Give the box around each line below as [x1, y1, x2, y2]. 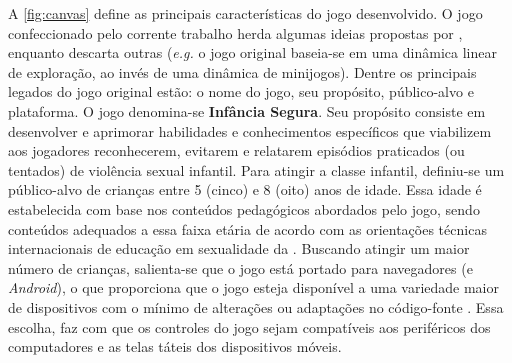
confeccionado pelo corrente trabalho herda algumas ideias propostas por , [8, 22, 463, 43]
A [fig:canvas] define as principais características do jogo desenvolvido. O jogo [8, 3, 483, 23]
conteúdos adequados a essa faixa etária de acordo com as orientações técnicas [8, 218, 487, 239]
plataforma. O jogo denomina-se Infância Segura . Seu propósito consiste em [8, 100, 486, 121]
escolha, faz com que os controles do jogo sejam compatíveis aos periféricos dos [8, 316, 491, 337]
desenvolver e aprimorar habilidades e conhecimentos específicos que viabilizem [8, 120, 492, 141]
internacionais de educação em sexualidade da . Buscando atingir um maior [8, 238, 470, 259]
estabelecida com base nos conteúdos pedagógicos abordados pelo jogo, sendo [8, 198, 480, 219]
